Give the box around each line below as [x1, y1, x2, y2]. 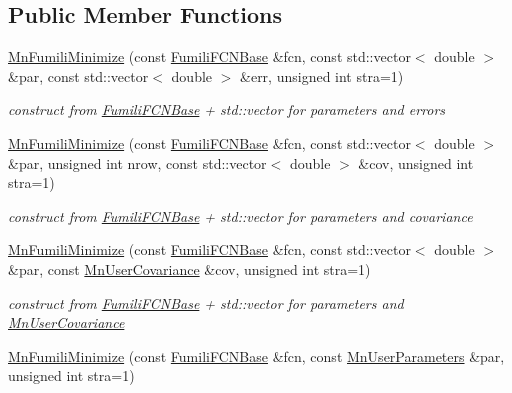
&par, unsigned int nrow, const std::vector [8, 152, 267, 173]
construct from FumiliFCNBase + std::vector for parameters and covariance [8, 205, 473, 226]
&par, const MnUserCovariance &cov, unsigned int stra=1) [8, 258, 371, 279]
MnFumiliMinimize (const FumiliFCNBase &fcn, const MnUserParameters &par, [8, 345, 505, 366]
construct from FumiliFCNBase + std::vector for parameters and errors [8, 99, 446, 120]
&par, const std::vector [8, 65, 149, 86]
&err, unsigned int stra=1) [240, 65, 404, 86]
